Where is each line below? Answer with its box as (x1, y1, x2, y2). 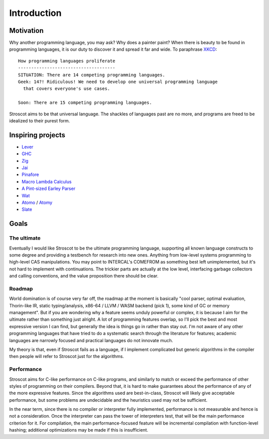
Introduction (9, 7, 62, 18)
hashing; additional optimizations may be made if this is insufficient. (9, 427, 148, 433)
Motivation (9, 26, 44, 35)
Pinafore (21, 172, 39, 177)
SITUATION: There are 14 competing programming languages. (18, 72, 165, 78)
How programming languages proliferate (18, 58, 116, 64)
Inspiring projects (9, 131, 66, 139)
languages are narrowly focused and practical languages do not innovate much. (9, 337, 173, 343)
